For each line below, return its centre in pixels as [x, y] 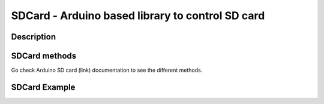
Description [34, 37]
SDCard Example [43, 87]
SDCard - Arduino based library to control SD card [138, 16]
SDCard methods [44, 56]
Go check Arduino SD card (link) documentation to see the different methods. [107, 70]
